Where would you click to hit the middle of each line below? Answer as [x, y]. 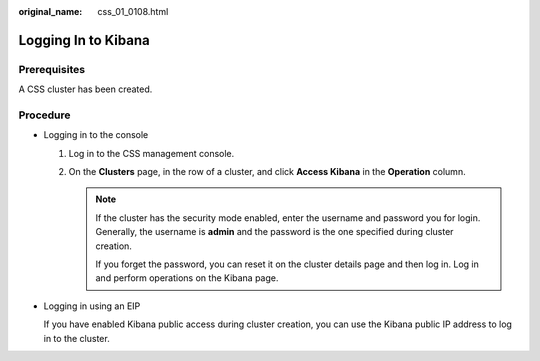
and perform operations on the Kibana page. [187, 278]
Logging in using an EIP [92, 306]
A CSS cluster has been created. [85, 89]
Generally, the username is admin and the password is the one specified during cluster [274, 232]
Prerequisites [51, 69]
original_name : [50, 11]
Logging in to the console [96, 135]
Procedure [44, 115]
